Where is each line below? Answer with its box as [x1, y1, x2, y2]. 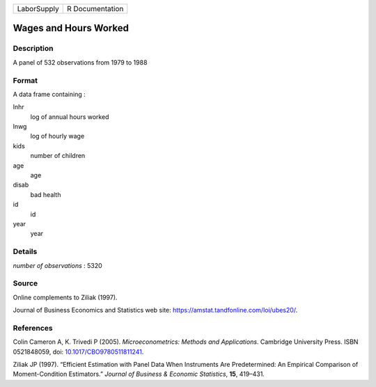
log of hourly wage [30, 132, 85, 141]
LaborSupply [17, 4, 59, 13]
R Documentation [66, 4, 124, 13]
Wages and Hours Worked [13, 22, 129, 34]
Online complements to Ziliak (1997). [13, 293, 118, 301]
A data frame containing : [13, 90, 86, 98]
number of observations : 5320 [13, 261, 102, 269]
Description [13, 44, 54, 54]
